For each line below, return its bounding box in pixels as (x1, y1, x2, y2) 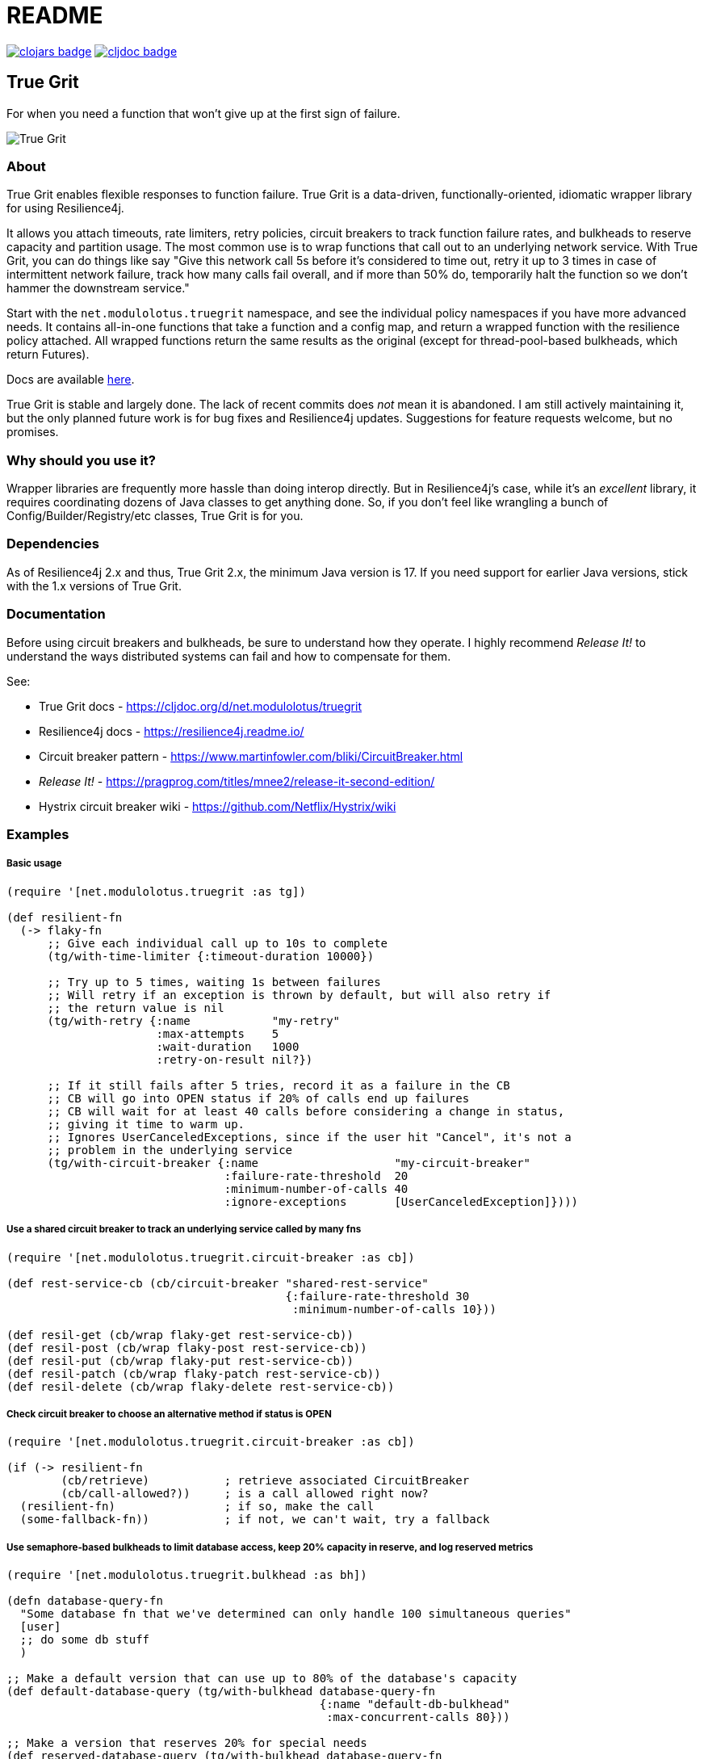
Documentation (6, 606, 106, 623)
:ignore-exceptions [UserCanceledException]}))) (224, 1194, 579, 1208)
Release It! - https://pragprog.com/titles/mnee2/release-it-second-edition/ (39, 774, 435, 788)
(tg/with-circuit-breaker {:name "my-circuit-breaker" (47, 1156, 531, 1169)
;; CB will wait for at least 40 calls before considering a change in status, (47, 1104, 565, 1118)
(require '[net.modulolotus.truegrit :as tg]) (6, 884, 306, 898)
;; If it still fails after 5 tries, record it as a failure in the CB (47, 1078, 510, 1092)
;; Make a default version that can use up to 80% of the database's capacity (6, 1672, 518, 1686)
